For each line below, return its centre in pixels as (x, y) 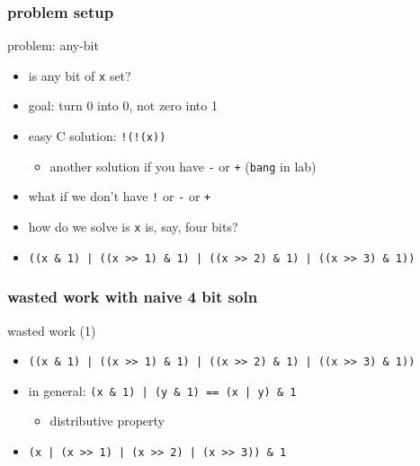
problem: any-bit (53, 45)
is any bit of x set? (80, 75)
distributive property (107, 421)
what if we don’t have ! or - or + (120, 196)
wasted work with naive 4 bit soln (133, 297)
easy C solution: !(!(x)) (97, 136)
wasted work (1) (52, 330)
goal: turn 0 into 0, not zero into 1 (123, 106)
